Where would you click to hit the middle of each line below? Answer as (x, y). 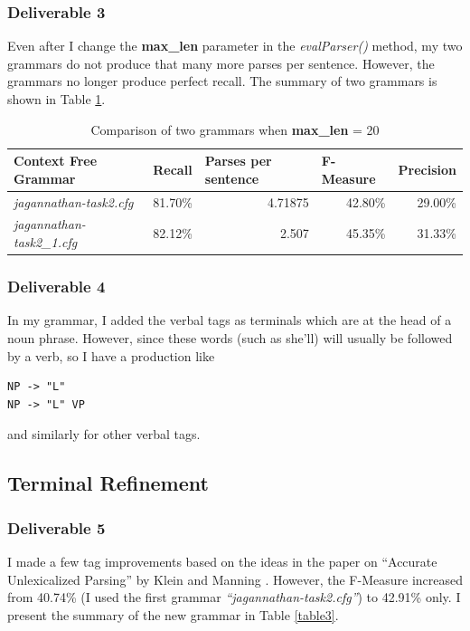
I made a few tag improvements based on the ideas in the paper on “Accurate (222, 561)
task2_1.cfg (46, 242)
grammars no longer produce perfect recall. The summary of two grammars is (222, 81)
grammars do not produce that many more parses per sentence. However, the (221, 63)
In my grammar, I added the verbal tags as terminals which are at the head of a (230, 320)
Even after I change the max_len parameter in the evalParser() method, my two (235, 46)
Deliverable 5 (56, 527)
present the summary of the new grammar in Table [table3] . (173, 614)
